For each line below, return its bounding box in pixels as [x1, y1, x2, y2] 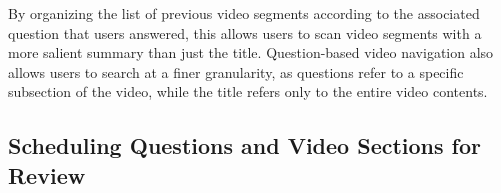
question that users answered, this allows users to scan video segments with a [8, 22, 482, 43]
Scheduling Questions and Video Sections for [8, 130, 482, 161]
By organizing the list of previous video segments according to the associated [8, 3, 480, 23]
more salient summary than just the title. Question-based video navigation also [8, 42, 494, 63]
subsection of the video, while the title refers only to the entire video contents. [8, 81, 488, 102]
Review [8, 159, 86, 190]
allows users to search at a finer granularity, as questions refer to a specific [8, 61, 464, 82]
